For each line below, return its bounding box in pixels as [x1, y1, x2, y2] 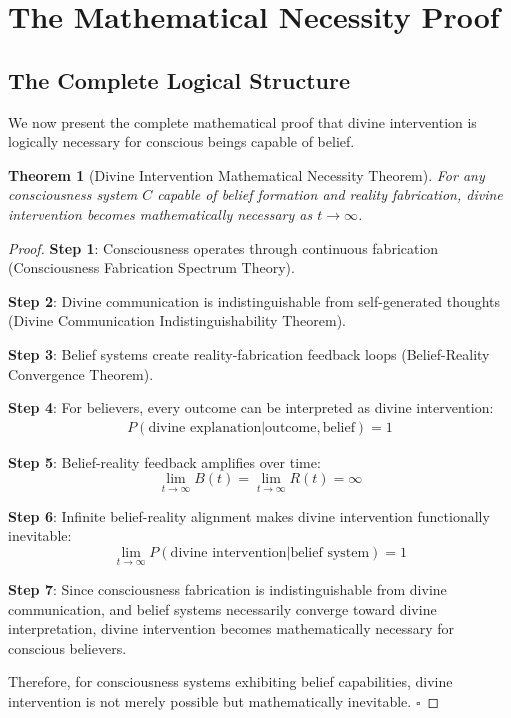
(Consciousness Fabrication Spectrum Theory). [8, 257, 295, 278]
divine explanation [148, 420, 262, 435]
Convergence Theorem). [8, 363, 154, 384]
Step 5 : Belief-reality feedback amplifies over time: [8, 451, 321, 472]
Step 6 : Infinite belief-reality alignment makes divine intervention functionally [8, 505, 490, 526]
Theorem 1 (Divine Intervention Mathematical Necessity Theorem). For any [8, 164, 485, 185]
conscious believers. [8, 637, 127, 658]
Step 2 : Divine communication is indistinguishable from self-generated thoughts [8, 290, 501, 311]
